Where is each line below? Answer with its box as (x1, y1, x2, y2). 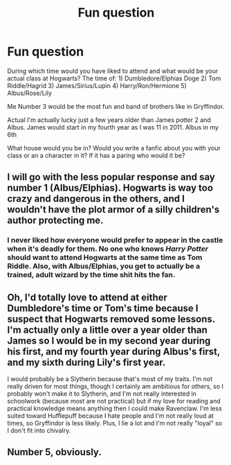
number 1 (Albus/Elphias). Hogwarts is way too (7, 182, 213, 194)
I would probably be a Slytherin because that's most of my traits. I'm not (7, 375, 213, 383)
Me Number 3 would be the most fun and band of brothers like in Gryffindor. (7, 102, 225, 110)
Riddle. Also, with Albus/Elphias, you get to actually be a (7, 261, 201, 271)
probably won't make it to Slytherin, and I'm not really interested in (7, 389, 197, 398)
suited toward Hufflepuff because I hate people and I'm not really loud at (7, 412, 214, 420)
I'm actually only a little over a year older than (7, 324, 207, 335)
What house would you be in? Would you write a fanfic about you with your (7, 143, 221, 152)
